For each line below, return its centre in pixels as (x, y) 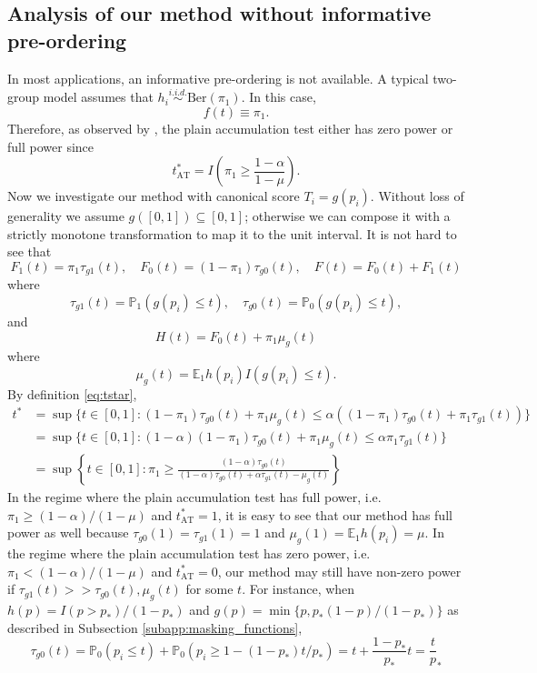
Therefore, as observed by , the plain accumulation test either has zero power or (230, 128)
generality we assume (66, 216)
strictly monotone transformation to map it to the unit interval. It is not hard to (232, 233)
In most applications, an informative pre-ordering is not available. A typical (218, 78)
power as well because (68, 532)
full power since (51, 146)
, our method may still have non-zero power (339, 571)
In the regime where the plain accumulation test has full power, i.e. (194, 497)
